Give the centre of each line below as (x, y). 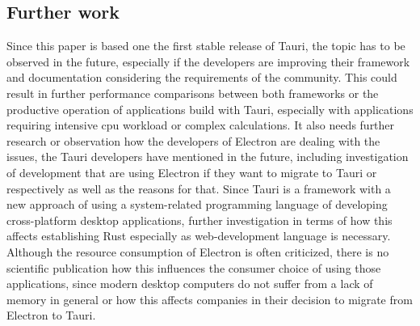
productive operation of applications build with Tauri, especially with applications (210, 109)
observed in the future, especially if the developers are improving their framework (208, 61)
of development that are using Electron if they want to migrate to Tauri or (192, 172)
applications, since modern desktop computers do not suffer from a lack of (190, 284)
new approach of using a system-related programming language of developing (197, 204)
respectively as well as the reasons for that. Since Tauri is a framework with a (199, 188)
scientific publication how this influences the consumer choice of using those (194, 267)
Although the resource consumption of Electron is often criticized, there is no (198, 251)
